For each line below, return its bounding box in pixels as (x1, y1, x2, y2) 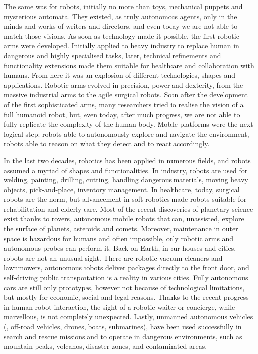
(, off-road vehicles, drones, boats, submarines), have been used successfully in (4, 321, 242, 331)
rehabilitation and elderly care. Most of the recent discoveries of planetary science (4, 203, 253, 214)
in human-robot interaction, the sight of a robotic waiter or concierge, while (4, 301, 235, 312)
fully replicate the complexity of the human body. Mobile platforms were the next (4, 119, 253, 129)
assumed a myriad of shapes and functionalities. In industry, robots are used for (4, 165, 248, 175)
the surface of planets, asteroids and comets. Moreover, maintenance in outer (4, 223, 238, 234)
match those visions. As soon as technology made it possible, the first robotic (4, 30, 239, 41)
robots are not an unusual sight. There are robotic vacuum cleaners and (4, 252, 223, 263)
